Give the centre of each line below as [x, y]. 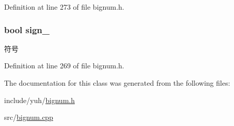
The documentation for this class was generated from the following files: [117, 83]
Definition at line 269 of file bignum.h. [64, 66]
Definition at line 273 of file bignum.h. [64, 7]
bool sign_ [27, 29]
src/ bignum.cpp [29, 117]
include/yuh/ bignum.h [40, 100]
